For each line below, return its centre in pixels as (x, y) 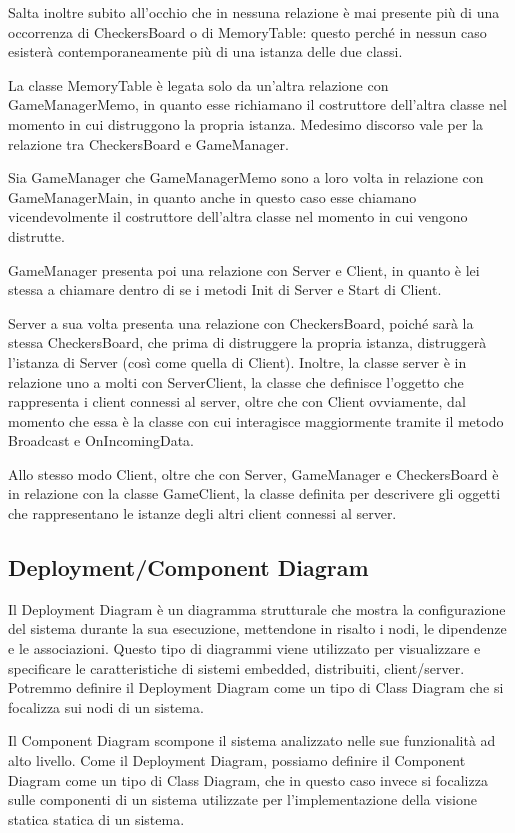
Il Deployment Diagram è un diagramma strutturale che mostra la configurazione (257, 608)
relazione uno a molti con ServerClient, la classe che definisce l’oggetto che (236, 381)
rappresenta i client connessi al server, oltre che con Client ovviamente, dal (237, 401)
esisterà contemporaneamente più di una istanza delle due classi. (205, 51)
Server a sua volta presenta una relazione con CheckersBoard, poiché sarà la (241, 322)
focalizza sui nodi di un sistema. (106, 706)
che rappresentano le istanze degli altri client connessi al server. (202, 513)
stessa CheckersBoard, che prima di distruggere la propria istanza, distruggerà (247, 342)
